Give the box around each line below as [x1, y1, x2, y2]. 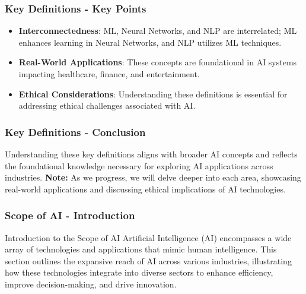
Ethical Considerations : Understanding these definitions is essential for [18, 87, 288, 100]
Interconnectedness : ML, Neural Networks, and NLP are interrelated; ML [18, 24, 297, 37]
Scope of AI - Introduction [5, 208, 135, 223]
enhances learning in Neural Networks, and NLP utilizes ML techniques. [18, 36, 282, 48]
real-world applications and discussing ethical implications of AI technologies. [5, 182, 286, 195]
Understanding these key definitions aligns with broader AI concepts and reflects [5, 148, 298, 160]
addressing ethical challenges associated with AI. [18, 99, 196, 112]
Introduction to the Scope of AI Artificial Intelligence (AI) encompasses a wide [5, 231, 292, 244]
